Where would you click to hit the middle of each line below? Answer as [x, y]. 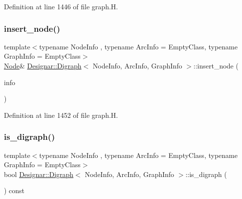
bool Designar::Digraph [39, 174]
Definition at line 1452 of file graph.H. [61, 115]
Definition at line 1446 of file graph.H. [61, 6]
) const [14, 190]
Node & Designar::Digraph [43, 66]
